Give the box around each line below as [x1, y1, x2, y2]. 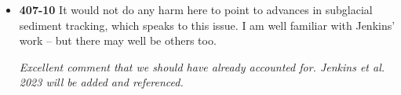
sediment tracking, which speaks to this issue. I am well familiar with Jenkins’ [19, 16, 396, 33]
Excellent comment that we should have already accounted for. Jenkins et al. [19, 58, 385, 75]
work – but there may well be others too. [19, 32, 217, 49]
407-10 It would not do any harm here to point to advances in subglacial [19, 2, 373, 17]
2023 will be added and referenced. [19, 74, 184, 90]
